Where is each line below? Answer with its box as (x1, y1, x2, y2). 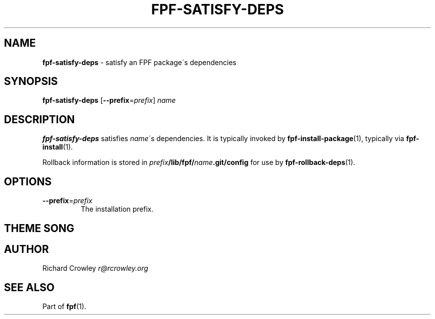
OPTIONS (4, 175, 52, 188)
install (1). (42, 143, 73, 152)
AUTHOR (4, 242, 49, 255)
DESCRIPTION (4, 113, 75, 126)
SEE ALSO (4, 281, 55, 294)
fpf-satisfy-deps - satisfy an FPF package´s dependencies (42, 58, 236, 67)
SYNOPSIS (4, 75, 58, 88)
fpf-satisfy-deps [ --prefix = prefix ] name (42, 96, 176, 105)
